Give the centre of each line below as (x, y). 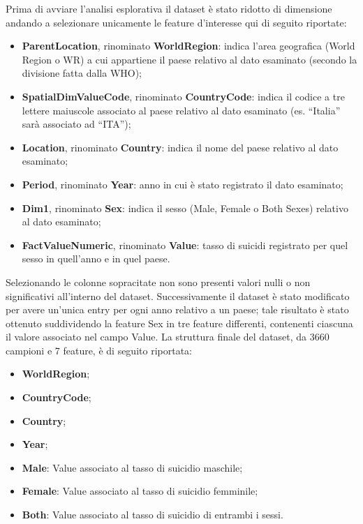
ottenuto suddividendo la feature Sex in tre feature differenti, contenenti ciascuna (179, 323)
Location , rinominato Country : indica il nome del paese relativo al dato (180, 147)
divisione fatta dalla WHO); (82, 73)
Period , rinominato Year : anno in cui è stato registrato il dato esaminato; (183, 184)
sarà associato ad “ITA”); (76, 124)
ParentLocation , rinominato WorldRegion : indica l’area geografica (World (188, 46)
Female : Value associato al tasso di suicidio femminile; (140, 491)
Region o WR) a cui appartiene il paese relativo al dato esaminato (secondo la (190, 59)
